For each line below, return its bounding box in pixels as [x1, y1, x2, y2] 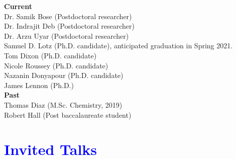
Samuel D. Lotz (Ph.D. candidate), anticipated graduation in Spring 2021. [4, 40, 233, 51]
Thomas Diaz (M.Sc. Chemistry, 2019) [4, 99, 123, 110]
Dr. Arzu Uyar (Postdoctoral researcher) [4, 30, 129, 41]
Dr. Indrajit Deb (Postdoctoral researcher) [4, 21, 135, 31]
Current [4, 1, 32, 11]
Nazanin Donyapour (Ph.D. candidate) [4, 70, 124, 81]
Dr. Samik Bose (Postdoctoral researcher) [4, 11, 132, 21]
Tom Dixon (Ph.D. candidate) [4, 50, 97, 60]
